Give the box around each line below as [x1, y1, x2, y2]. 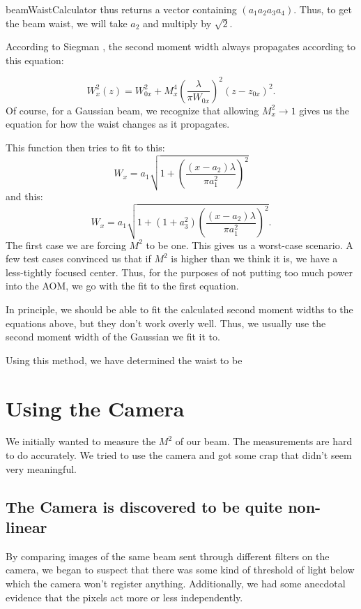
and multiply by [143, 15, 212, 30]
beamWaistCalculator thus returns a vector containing [6, 2, 237, 16]
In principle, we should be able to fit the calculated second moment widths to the [6, 301, 353, 316]
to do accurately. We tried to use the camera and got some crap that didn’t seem [6, 448, 352, 463]
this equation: [6, 52, 64, 67]
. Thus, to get [293, 2, 352, 16]
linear [6, 516, 47, 538]
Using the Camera [6, 393, 185, 422]
